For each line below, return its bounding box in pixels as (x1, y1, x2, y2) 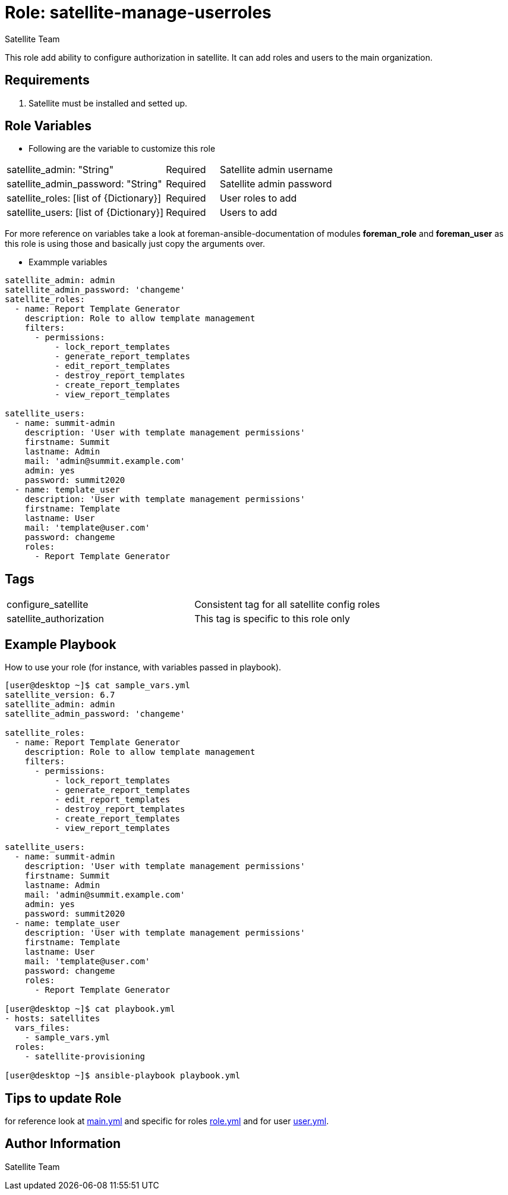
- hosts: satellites (5, 1014, 100, 1024)
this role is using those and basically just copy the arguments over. (5, 239, 266, 249)
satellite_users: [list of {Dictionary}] (7, 206, 164, 219)
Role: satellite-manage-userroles (5, 2, 272, 23)
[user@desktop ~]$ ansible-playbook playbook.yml (5, 1071, 241, 1081)
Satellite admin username (219, 164, 333, 176)
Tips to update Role (5, 1090, 122, 1106)
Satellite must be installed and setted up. (29, 98, 188, 108)
